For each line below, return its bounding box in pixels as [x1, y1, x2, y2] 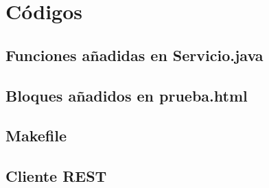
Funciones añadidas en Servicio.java [5, 44, 264, 65]
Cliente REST [5, 165, 107, 187]
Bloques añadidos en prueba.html [5, 84, 248, 106]
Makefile [5, 125, 67, 146]
